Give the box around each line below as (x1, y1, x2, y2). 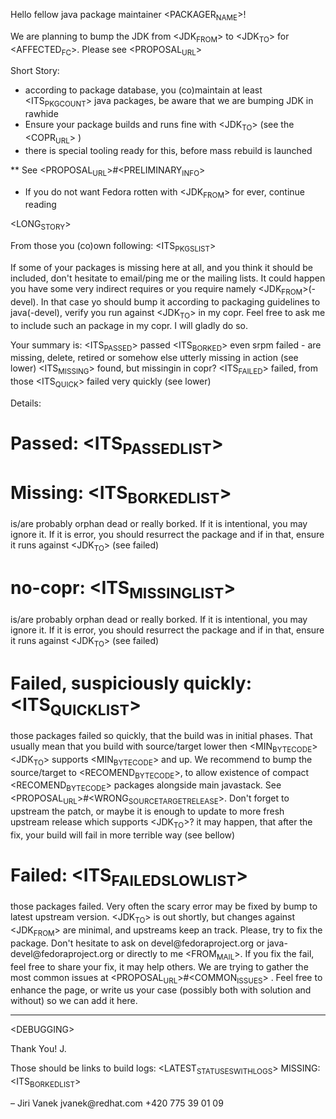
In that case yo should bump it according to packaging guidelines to (40, 295, 321, 308)
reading (24, 199, 57, 211)
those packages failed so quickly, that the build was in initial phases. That (10, 729, 313, 741)
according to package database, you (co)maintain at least (24, 84, 263, 96)
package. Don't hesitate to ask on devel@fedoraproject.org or (10, 937, 265, 949)
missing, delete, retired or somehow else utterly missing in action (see (10, 352, 299, 364)
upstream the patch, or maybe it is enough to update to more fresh (10, 805, 285, 817)
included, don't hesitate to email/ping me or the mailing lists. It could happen (10, 272, 326, 284)
